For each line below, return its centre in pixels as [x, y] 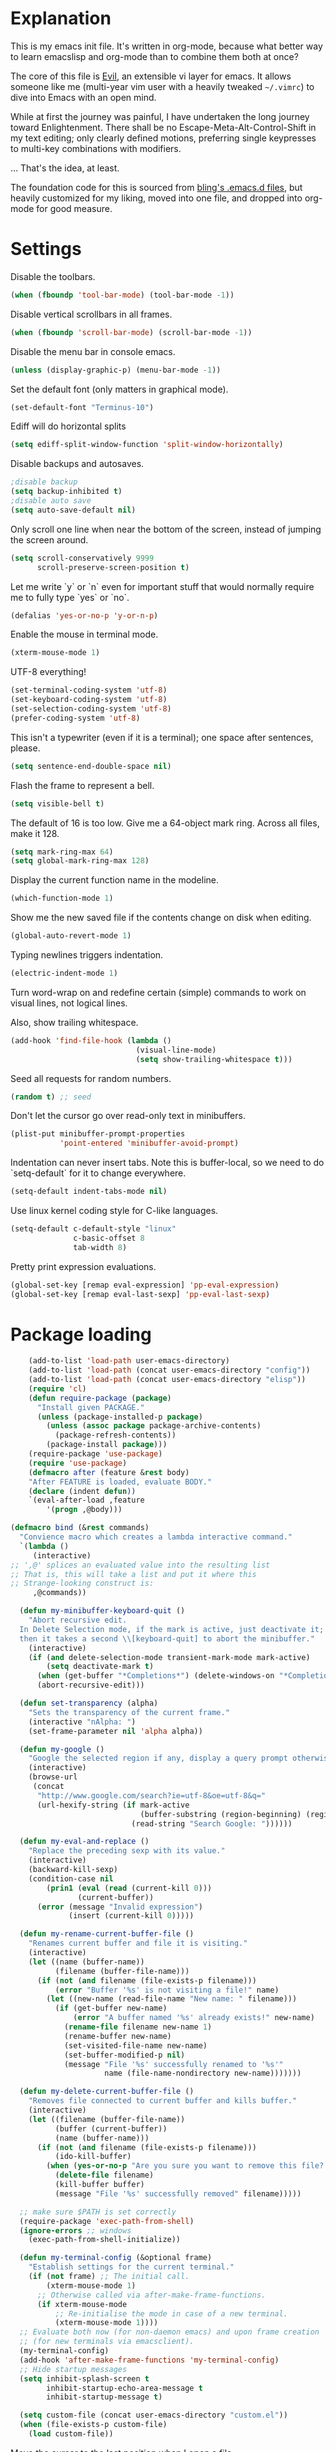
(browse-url [53, 1777]
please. [25, 748]
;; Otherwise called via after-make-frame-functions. [151, 2295]
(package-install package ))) [107, 1445]
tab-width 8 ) [100, 1247]
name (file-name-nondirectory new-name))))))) [203, 2073]
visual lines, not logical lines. [69, 1003]
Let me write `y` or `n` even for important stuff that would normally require [162, 586]
